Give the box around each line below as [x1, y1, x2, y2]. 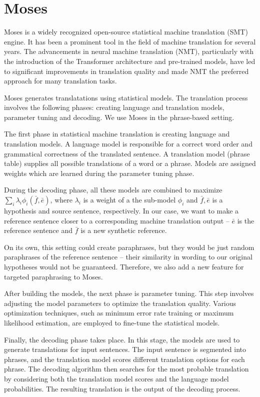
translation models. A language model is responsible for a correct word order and [4, 138, 252, 149]
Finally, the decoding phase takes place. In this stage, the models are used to [4, 334, 240, 344]
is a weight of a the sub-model [83, 194, 176, 205]
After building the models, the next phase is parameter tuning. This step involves [4, 288, 254, 298]
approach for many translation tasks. [4, 75, 117, 86]
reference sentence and [4, 225, 73, 235]
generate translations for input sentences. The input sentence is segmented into [4, 344, 246, 354]
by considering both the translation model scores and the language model [4, 373, 229, 383]
